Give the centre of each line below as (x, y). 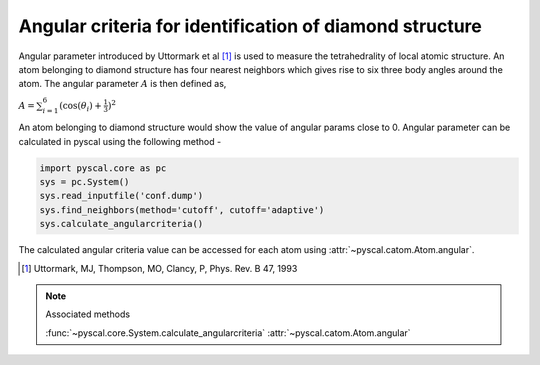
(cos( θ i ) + (80, 107)
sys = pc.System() (84, 182)
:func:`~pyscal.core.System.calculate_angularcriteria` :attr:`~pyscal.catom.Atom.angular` (228, 332)
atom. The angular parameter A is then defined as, (122, 84)
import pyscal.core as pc (103, 168)
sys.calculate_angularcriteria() (121, 224)
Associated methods (87, 314)
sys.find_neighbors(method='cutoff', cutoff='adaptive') (182, 209)
